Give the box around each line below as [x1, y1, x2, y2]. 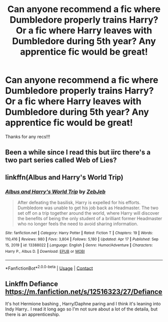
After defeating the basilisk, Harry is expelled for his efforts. [17, 200, 141, 206]
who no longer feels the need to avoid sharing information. [17, 221, 138, 227]
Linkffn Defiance [5, 279, 58, 288]
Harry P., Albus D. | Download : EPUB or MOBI [5, 249, 85, 254]
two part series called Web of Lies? [5, 156, 117, 165]
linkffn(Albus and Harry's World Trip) [5, 173, 123, 182]
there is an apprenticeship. [5, 311, 60, 317]
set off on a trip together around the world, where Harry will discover [17, 210, 159, 216]
